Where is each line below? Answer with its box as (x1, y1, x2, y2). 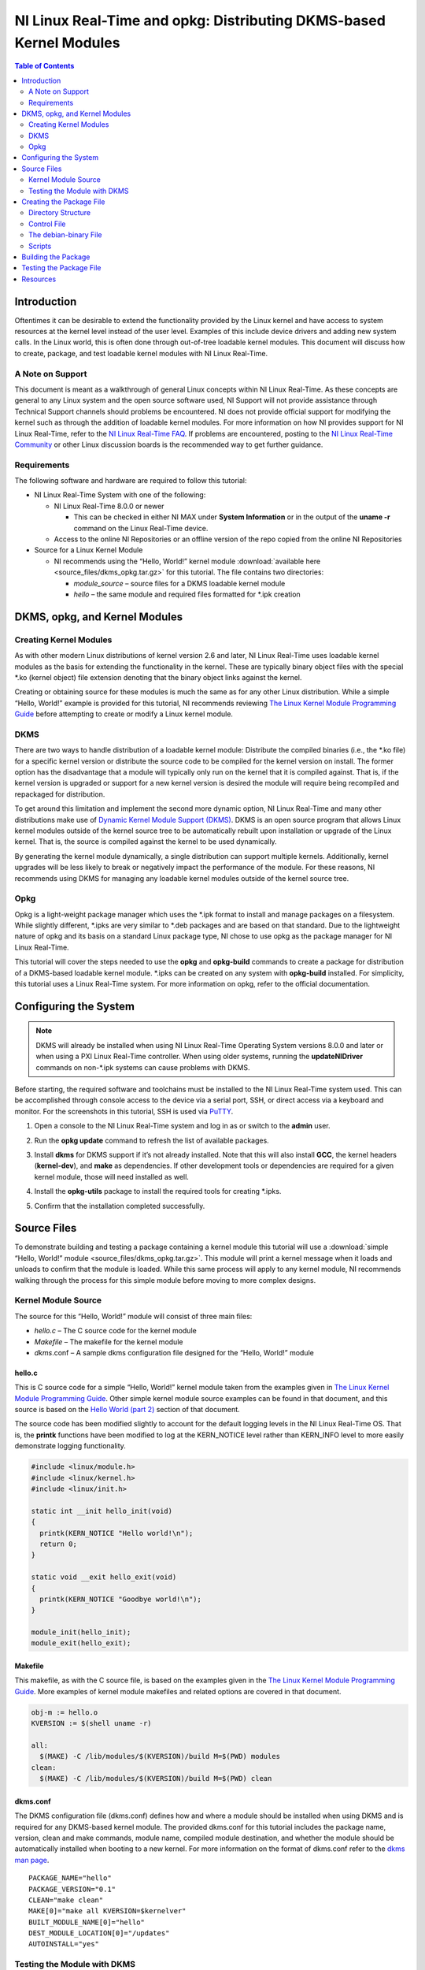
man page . (14, 1855, 50, 1864)
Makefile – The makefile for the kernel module (34, 1336, 183, 1347)
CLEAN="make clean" (28, 1895, 104, 1905)
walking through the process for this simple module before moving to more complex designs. (14, 1275, 316, 1284)
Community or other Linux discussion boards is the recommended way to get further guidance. (14, 440, 323, 449)
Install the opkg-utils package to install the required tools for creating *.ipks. (34, 1187, 282, 1196)
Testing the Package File (21, 263, 102, 273)
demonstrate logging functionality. (14, 1441, 126, 1451)
